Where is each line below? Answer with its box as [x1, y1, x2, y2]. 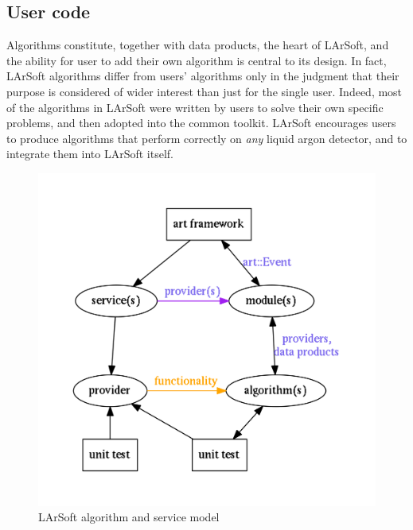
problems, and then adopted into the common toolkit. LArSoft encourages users [6, 114, 396, 131]
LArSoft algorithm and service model [38, 509, 220, 525]
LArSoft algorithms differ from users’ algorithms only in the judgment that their [6, 68, 399, 84]
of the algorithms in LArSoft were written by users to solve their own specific [6, 99, 384, 115]
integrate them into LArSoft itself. [6, 145, 173, 162]
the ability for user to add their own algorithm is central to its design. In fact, [6, 52, 387, 68]
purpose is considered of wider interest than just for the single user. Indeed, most [6, 83, 403, 99]
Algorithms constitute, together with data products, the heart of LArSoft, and [6, 37, 389, 53]
